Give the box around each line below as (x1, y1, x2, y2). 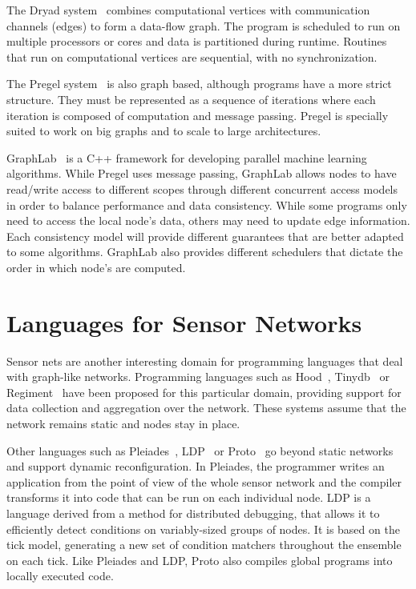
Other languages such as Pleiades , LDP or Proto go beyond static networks (6, 442, 394, 459)
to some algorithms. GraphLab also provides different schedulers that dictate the (6, 243, 403, 260)
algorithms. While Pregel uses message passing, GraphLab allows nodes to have (6, 165, 397, 182)
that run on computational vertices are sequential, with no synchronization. (6, 48, 378, 65)
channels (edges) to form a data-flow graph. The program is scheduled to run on (6, 17, 401, 34)
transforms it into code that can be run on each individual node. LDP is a (6, 489, 371, 506)
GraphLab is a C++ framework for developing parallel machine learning (6, 149, 367, 166)
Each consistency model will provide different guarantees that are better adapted (6, 227, 404, 244)
